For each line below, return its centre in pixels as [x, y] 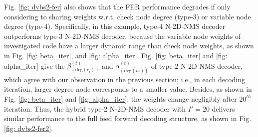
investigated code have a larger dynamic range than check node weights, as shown [129, 46]
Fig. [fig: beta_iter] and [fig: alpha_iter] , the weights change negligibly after [121, 98]
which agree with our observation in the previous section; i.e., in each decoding [125, 79]
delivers [223, 108]
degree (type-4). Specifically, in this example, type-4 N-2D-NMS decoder [115, 26]
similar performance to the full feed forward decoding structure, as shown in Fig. [128, 118]
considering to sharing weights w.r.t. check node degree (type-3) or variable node [128, 16]
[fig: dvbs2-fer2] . [29, 128]
